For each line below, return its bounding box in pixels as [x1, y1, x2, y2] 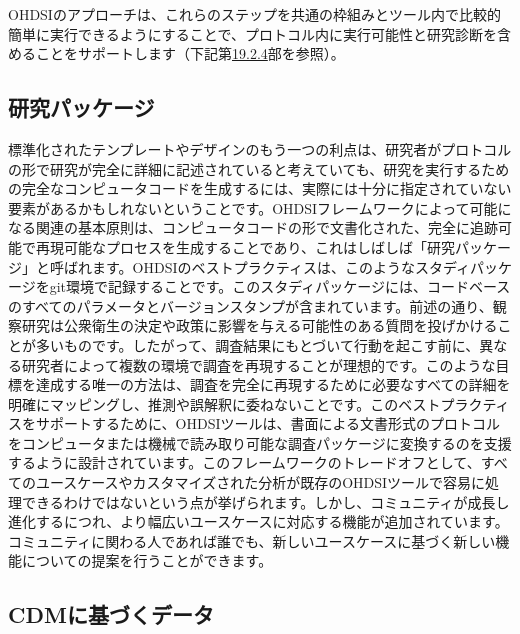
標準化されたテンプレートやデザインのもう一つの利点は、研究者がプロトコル [8, 138, 512, 159]
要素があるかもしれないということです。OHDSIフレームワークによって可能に [8, 197, 512, 218]
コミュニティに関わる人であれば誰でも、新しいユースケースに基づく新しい [8, 530, 496, 551]
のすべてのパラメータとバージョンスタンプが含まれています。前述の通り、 [8, 295, 493, 316]
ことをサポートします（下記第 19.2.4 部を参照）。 [35, 43, 345, 64]
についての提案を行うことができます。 [21, 550, 273, 571]
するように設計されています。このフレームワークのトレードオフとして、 [8, 452, 481, 473]
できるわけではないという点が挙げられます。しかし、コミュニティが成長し [21, 491, 510, 512]
